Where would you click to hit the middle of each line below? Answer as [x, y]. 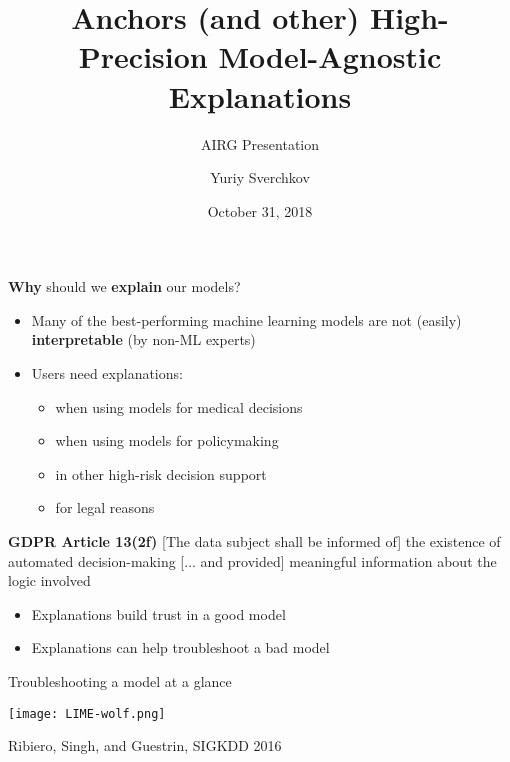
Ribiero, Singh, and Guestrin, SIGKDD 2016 [145, 745]
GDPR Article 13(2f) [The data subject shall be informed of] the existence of [254, 541]
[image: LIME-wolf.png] [87, 713]
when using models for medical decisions [179, 406]
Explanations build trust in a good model [158, 613]
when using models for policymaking [167, 440]
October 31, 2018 [260, 210]
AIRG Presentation [260, 143]
